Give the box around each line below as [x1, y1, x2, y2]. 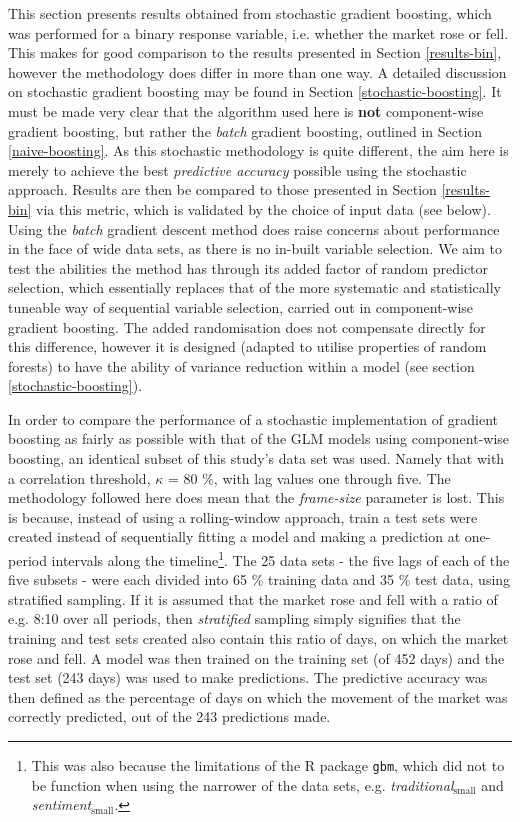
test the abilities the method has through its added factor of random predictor [8, 257, 489, 278]
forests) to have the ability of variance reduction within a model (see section [8, 355, 475, 376]
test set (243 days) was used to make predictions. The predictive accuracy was [8, 667, 488, 688]
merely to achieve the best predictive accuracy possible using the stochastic [8, 159, 467, 180]
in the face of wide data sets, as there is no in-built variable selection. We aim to [8, 238, 502, 259]
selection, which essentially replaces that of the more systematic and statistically [8, 277, 501, 298]
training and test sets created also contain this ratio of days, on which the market [8, 628, 509, 649]
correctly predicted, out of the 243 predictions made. [8, 706, 331, 727]
